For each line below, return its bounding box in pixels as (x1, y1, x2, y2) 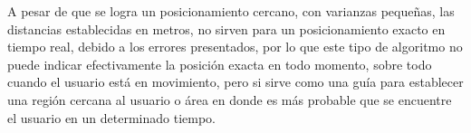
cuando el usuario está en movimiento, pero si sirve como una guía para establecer (7, 72, 464, 91)
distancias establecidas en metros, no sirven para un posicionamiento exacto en (7, 19, 446, 38)
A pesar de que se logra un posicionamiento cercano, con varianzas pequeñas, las (7, 2, 455, 20)
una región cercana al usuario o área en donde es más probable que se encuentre (7, 90, 452, 109)
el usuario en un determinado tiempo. (7, 108, 216, 127)
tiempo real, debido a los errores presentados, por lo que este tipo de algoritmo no (7, 37, 463, 56)
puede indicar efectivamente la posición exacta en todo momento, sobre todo (7, 54, 432, 73)
